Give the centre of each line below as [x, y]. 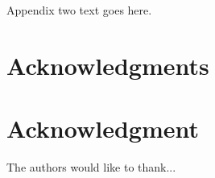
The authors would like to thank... [91, 167]
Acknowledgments [108, 65]
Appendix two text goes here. [79, 10]
